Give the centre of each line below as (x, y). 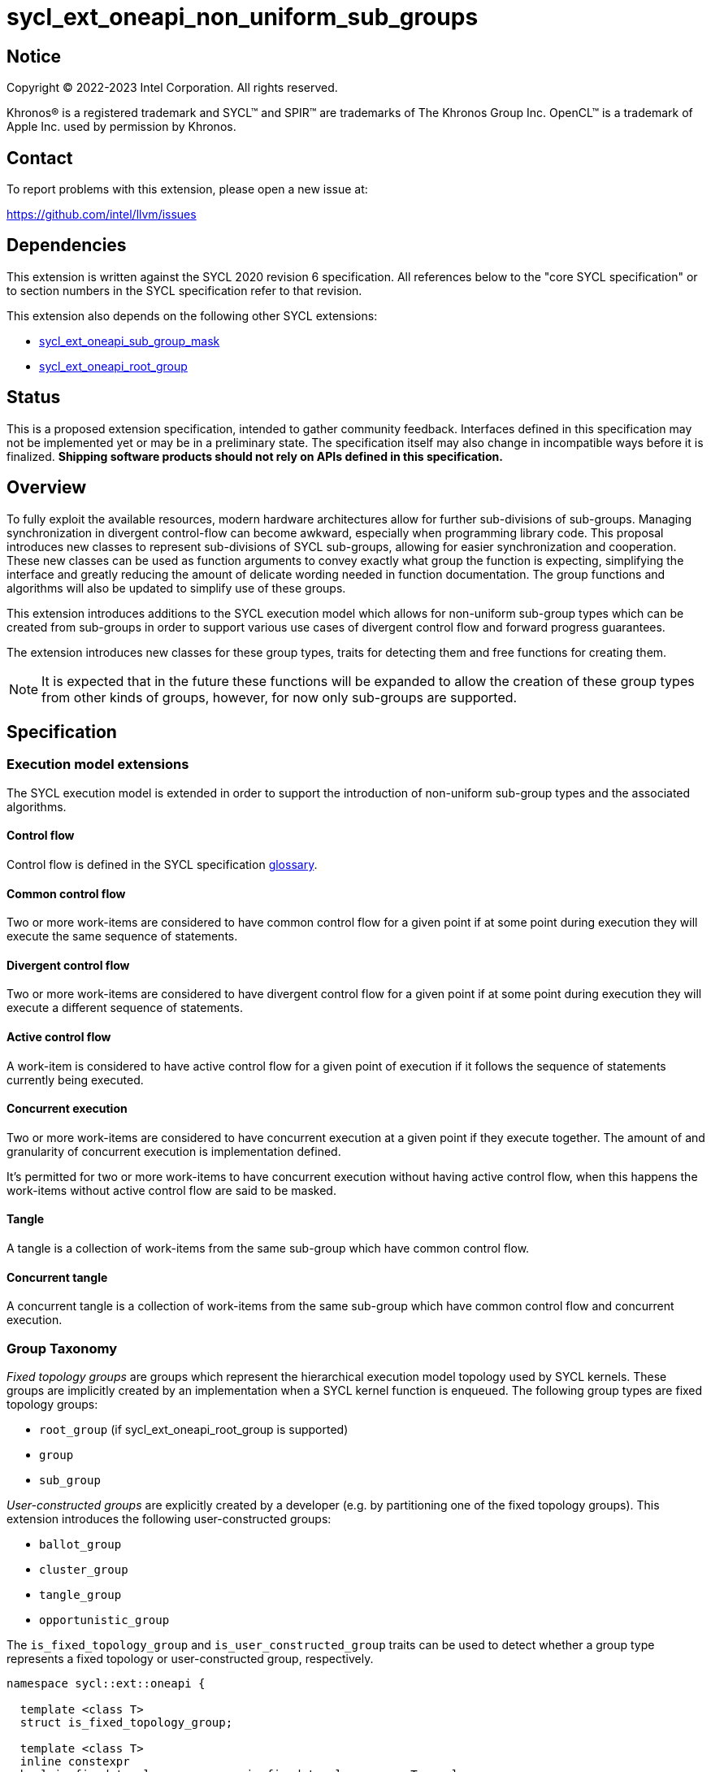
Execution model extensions (98, 764)
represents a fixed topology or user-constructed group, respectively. (190, 1659)
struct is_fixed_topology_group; (126, 1723)
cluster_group (84, 1570)
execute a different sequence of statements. (125, 1008)
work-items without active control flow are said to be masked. (171, 1190)
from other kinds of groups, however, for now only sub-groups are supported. (280, 697)
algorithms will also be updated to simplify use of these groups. (176, 588)
